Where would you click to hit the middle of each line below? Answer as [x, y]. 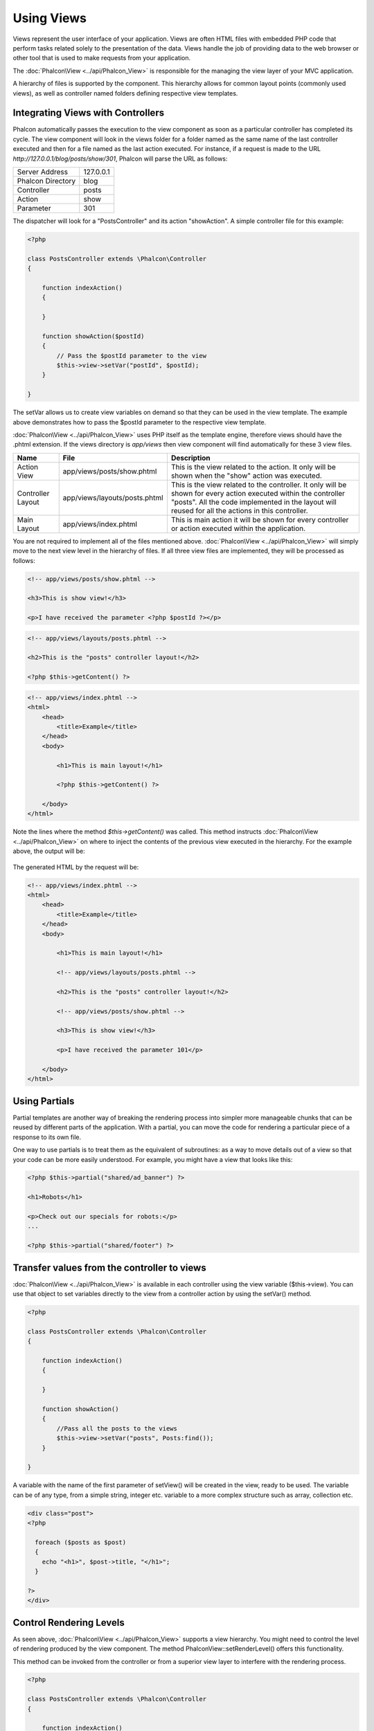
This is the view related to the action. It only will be [253, 467]
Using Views [50, 18]
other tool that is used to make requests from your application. [101, 58]
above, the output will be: [49, 851]
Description [190, 458]
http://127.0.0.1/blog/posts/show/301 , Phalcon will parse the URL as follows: [120, 159]
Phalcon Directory [46, 181]
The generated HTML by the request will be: [76, 867]
